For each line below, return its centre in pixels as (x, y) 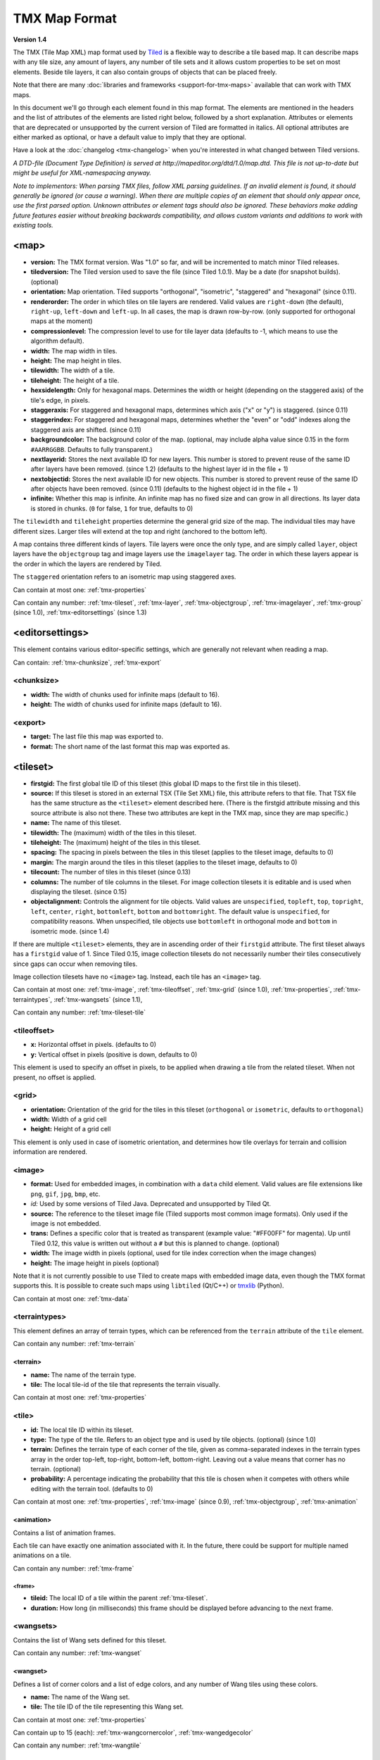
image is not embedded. (66, 1223)
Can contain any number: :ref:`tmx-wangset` (77, 1653)
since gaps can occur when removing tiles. (75, 964)
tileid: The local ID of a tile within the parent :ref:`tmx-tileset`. (119, 1598)
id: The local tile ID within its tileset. (82, 1430)
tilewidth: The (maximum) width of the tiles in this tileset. (114, 832)
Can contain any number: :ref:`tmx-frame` (74, 1568)
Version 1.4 (30, 39)
